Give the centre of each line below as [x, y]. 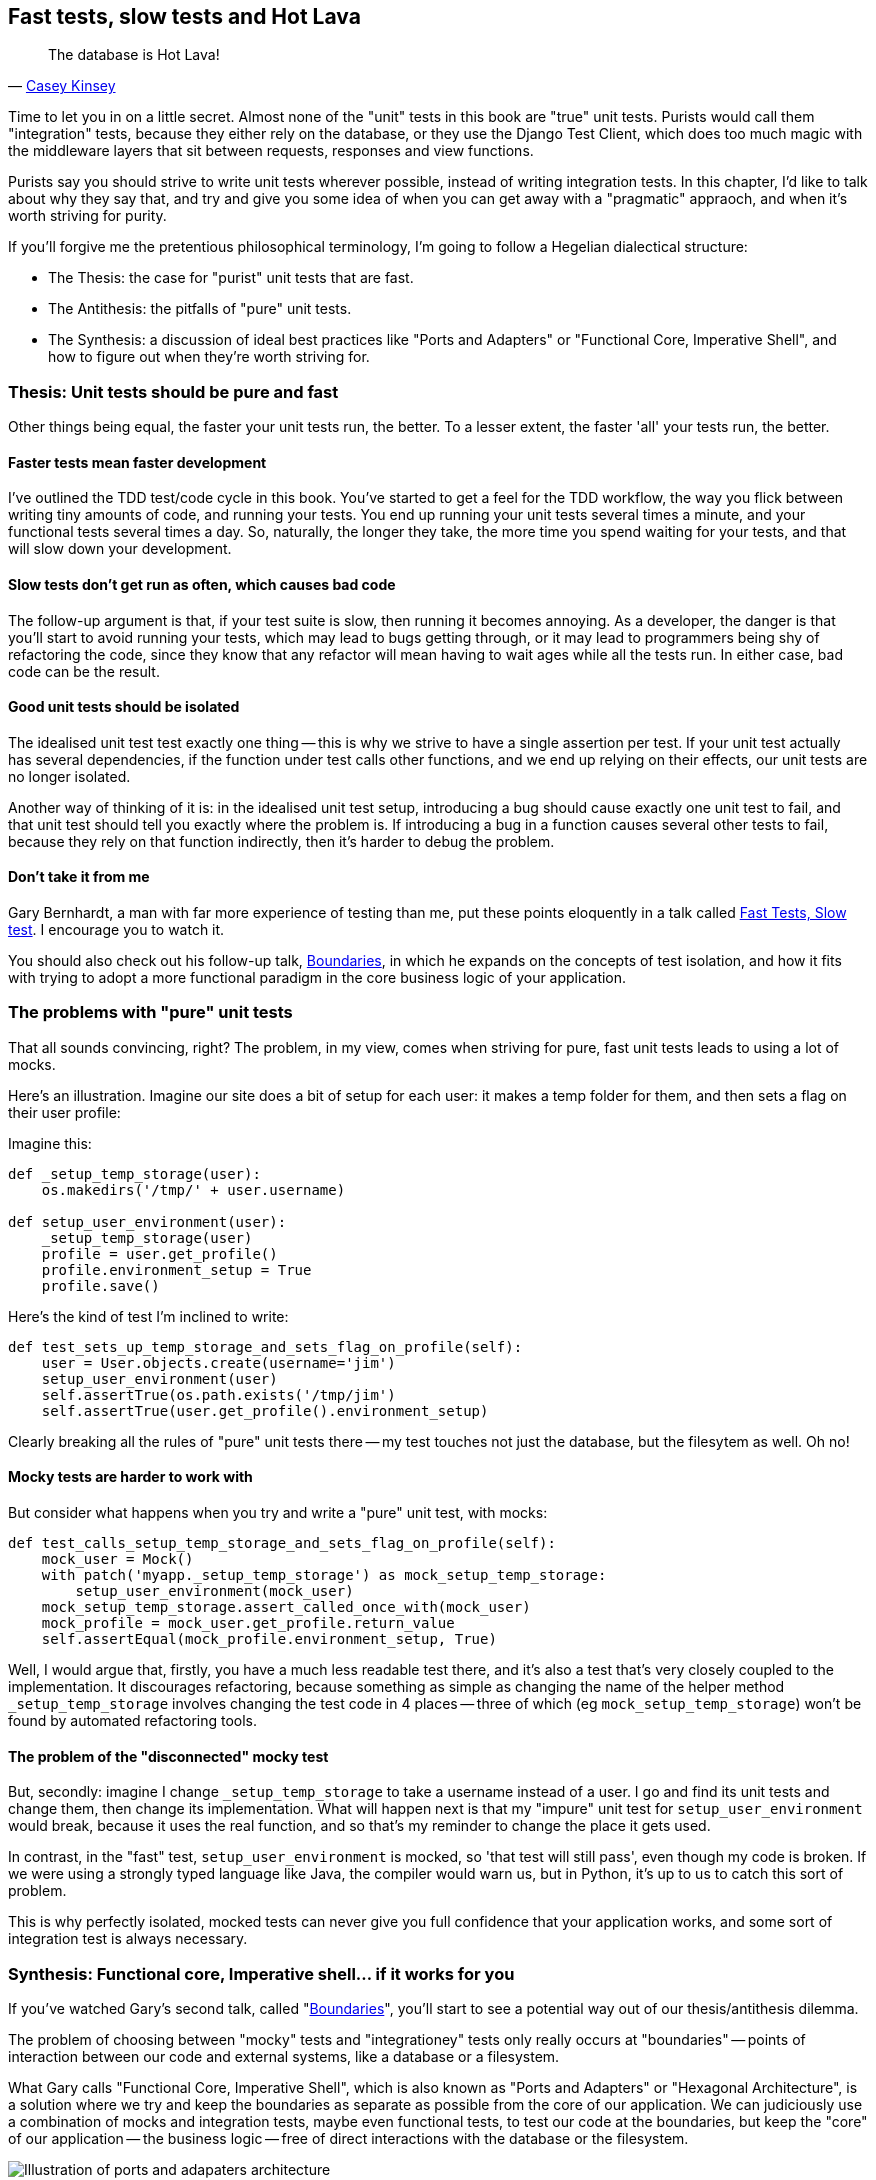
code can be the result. [84, 671]
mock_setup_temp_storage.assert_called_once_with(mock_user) [286, 1607]
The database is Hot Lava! [134, 55]
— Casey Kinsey [62, 86]
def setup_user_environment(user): [147, 1221]
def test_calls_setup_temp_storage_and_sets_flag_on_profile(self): [282, 1543]
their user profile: [64, 1112]
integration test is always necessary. [128, 1939]
